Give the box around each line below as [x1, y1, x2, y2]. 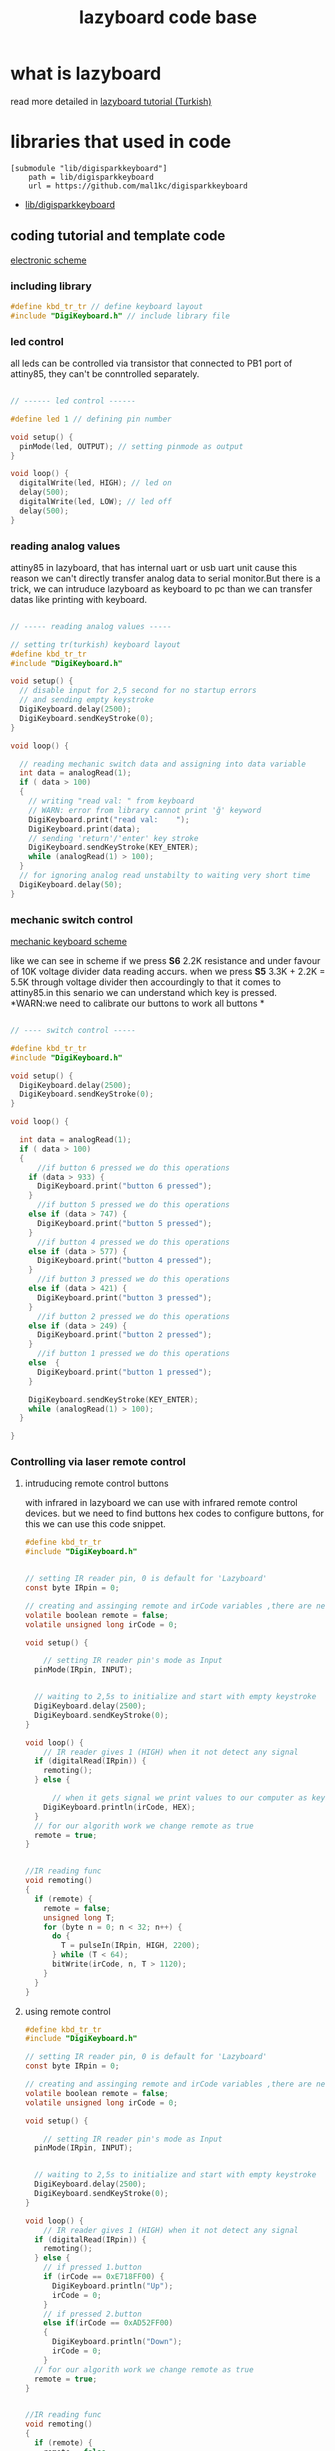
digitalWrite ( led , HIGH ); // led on [19, 478, 172, 488]
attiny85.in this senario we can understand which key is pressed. [10, 987, 278, 998]
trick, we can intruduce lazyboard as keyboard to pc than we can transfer [10, 582, 313, 595]
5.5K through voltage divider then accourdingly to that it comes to [10, 976, 282, 988]
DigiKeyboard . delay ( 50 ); [19, 879, 123, 890]
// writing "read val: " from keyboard [28, 796, 195, 806]
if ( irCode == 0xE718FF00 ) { [43, 2272, 165, 2282]
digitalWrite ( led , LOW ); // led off [19, 497, 172, 507]
